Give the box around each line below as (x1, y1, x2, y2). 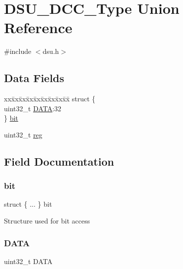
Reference (4, 17, 73, 38)
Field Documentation (4, 153, 114, 169)
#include (4, 46, 32, 56)
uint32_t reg (4, 129, 42, 139)
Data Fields (4, 70, 65, 86)
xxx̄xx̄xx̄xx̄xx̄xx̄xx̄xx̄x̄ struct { (4, 93, 96, 104)
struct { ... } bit (4, 199, 52, 209)
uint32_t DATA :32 (4, 103, 62, 113)
